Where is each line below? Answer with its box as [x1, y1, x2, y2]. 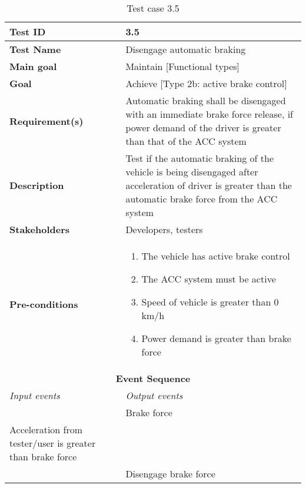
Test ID [9, 25, 46, 38]
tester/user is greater [9, 436, 96, 450]
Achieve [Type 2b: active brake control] [125, 77, 287, 90]
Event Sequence [115, 371, 191, 385]
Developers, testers [125, 223, 203, 236]
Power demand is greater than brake [141, 331, 291, 345]
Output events [125, 389, 183, 402]
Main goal [9, 59, 57, 73]
